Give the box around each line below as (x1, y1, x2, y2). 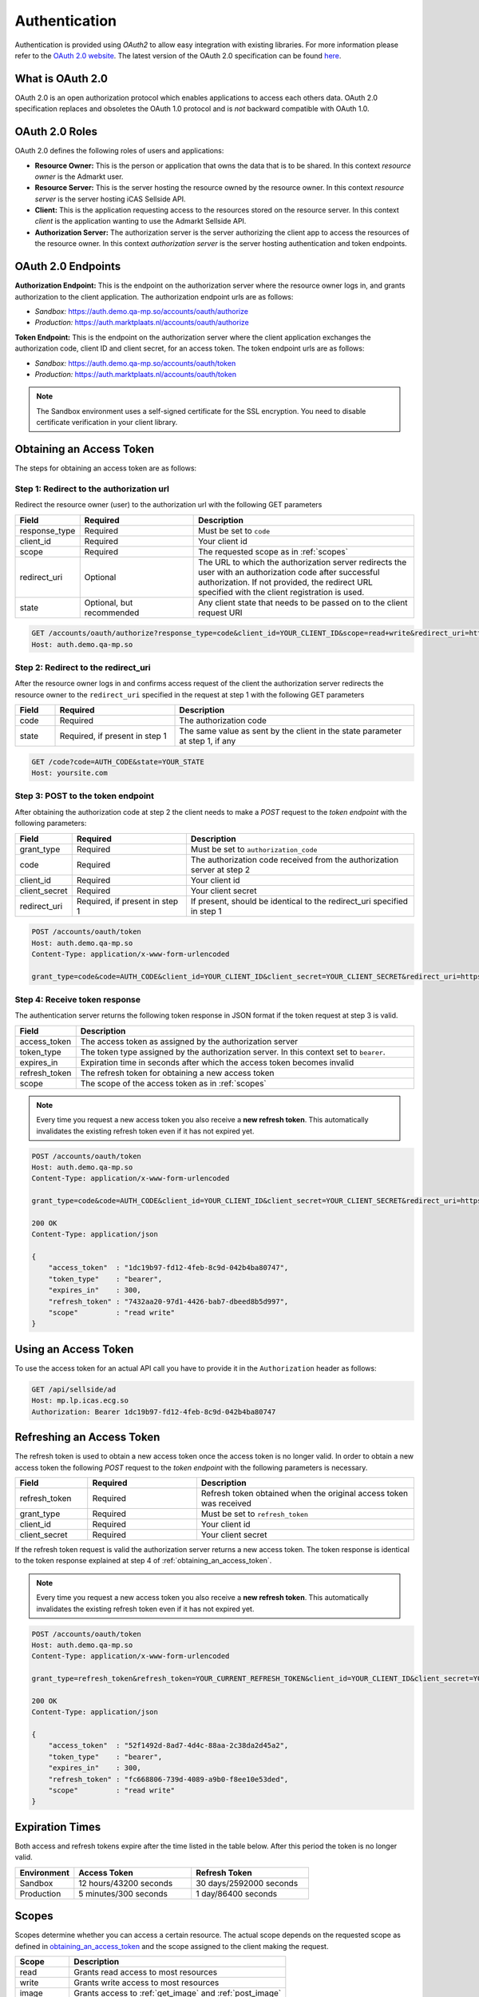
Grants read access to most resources (73, 1966, 218, 1977)
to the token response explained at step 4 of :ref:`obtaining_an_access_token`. (14, 1556, 272, 1566)
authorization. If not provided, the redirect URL (198, 576, 373, 587)
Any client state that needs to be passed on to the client (198, 597, 408, 608)
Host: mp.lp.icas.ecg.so (31, 1396, 129, 1405)
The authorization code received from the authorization (190, 854, 399, 865)
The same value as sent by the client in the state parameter (179, 725, 402, 736)
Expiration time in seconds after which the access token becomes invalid (80, 1057, 354, 1068)
